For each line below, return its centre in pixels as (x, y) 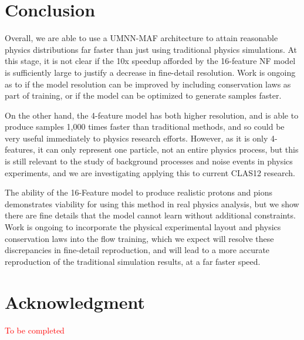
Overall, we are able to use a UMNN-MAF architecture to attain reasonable (141, 38)
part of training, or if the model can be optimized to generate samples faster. (143, 95)
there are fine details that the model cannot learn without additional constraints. (150, 215)
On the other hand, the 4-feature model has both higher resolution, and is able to (152, 115)
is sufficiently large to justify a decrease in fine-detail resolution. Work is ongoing (150, 72)
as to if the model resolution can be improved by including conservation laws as (148, 84)
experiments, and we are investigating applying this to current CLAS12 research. (150, 172)
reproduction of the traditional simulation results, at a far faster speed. (133, 261)
